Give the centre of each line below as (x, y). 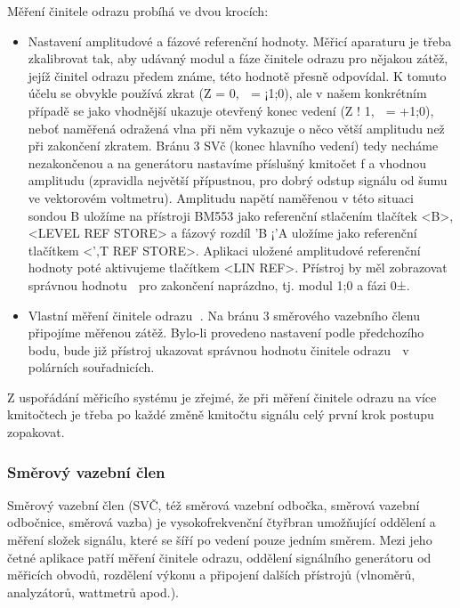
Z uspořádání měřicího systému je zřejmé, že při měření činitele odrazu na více (222, 397)
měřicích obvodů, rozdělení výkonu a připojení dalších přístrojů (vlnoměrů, (211, 575)
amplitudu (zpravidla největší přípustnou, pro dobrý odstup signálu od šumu (238, 180)
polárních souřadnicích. (91, 367)
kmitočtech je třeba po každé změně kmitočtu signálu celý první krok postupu (221, 414)
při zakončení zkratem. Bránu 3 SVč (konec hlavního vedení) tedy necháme (233, 146)
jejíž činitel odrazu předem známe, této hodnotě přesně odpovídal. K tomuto (237, 75)
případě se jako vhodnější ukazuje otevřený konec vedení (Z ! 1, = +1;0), (231, 110)
